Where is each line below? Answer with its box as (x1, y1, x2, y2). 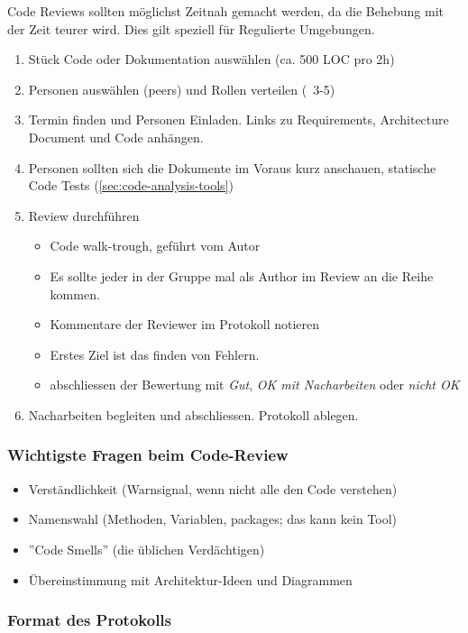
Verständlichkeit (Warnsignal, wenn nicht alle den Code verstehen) (28, 479, 398, 498)
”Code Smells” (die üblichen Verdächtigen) (28, 539, 265, 558)
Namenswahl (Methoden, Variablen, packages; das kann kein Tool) (28, 509, 398, 528)
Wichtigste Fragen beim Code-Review (7, 444, 289, 466)
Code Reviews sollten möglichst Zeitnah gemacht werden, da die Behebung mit (7, 2, 444, 20)
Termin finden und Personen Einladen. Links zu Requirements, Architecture (28, 110, 449, 129)
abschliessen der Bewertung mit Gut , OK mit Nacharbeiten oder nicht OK (50, 375, 460, 394)
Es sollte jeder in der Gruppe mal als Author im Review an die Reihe (50, 266, 434, 285)
